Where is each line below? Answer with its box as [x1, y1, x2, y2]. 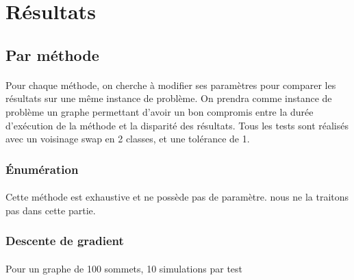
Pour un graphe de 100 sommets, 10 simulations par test [5, 261, 243, 275]
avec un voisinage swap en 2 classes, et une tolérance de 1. [5, 131, 250, 146]
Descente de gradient [5, 232, 124, 249]
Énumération [5, 160, 79, 177]
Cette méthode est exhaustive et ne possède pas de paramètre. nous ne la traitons [5, 190, 349, 204]
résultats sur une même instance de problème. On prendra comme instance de [5, 91, 332, 105]
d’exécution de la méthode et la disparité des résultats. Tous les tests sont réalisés [5, 118, 349, 132]
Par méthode [5, 44, 99, 65]
